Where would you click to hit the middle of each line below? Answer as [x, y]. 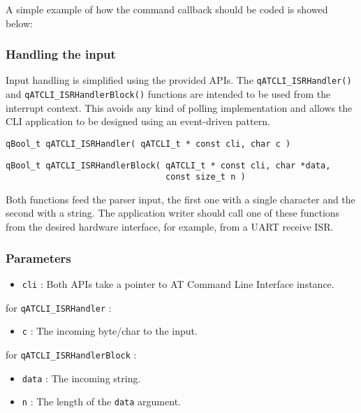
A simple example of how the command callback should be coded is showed [167, 9]
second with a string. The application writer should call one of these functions [173, 213]
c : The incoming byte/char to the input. [110, 331]
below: [19, 23]
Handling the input [61, 54]
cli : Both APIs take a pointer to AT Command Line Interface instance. [178, 283]
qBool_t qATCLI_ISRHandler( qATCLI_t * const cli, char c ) [148, 144]
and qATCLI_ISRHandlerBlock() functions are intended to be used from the [168, 94]
